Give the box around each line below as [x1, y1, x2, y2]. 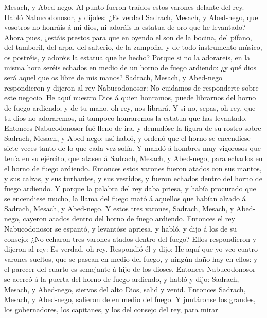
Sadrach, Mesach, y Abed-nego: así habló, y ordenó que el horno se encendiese [4, 132, 251, 143]
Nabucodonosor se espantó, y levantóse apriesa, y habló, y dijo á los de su [4, 223, 237, 234]
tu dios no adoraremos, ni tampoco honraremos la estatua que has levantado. [4, 112, 247, 123]
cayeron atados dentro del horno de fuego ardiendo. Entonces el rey [23, 213, 235, 224]
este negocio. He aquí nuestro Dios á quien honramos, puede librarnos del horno [4, 92, 256, 103]
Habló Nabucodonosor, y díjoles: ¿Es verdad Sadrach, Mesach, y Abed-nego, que [4, 11, 258, 22]
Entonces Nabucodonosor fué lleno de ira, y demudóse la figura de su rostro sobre [4, 122, 261, 133]
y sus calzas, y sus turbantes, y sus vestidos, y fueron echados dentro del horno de [4, 173, 262, 184]
